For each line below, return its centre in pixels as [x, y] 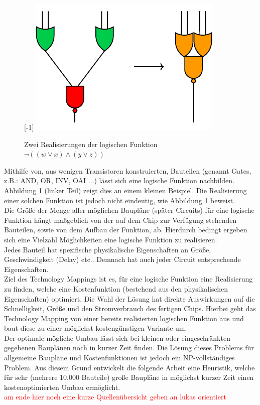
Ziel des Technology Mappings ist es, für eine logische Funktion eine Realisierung [128, 279]
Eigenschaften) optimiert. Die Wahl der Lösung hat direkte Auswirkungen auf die [129, 298]
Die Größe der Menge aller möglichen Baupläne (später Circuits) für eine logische [129, 210]
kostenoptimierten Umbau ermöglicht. [62, 387]
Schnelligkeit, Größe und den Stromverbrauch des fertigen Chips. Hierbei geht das [130, 308]
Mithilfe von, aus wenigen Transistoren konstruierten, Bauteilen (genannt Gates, [128, 170]
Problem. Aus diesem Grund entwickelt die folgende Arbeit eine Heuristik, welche [129, 367]
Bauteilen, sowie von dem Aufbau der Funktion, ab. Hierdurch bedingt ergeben [126, 230]
